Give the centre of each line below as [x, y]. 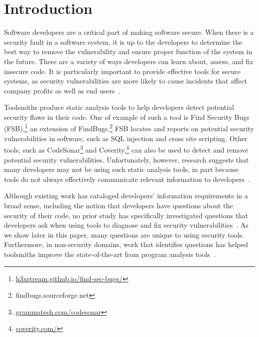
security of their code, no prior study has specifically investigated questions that [126, 215]
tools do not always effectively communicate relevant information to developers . [127, 179]
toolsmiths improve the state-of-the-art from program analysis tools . [110, 254]
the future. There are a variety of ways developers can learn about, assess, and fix [129, 61]
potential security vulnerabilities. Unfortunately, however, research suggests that [127, 159]
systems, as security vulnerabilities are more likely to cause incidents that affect [126, 81]
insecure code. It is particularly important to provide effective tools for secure [123, 71]
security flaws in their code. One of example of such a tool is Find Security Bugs [127, 117]
